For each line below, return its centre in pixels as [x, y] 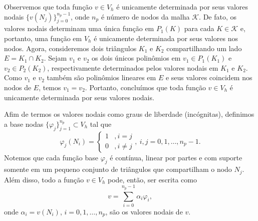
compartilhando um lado [204, 48]
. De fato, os [218, 16]
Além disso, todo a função [44, 179]
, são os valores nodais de [144, 211]
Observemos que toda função [48, 7]
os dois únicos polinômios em [136, 58]
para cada [199, 28]
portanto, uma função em [43, 38]
